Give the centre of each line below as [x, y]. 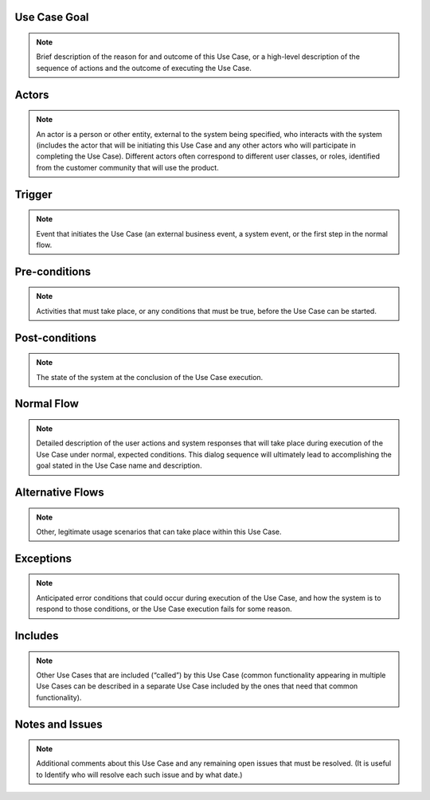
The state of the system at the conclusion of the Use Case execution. [150, 377]
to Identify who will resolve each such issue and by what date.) [139, 775]
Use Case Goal [52, 17]
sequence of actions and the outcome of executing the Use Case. [144, 68]
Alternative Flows [59, 492]
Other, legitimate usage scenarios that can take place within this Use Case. [159, 531]
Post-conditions [56, 337]
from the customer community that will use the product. [127, 167]
